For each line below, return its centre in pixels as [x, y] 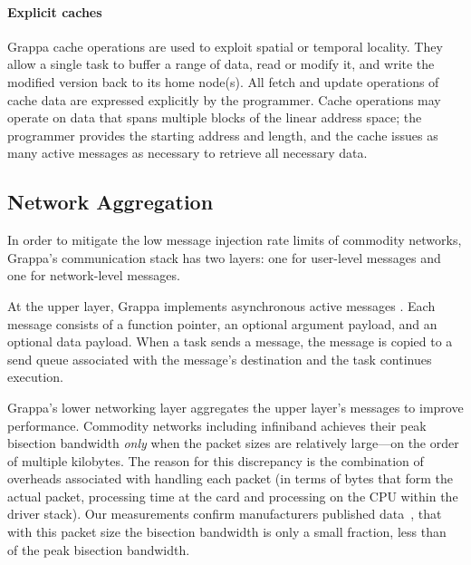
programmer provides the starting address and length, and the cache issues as [223, 135]
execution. [35, 377]
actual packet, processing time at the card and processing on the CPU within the [233, 496]
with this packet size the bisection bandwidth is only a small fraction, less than [227, 532]
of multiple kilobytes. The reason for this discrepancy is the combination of [216, 460]
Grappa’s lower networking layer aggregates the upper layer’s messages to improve [235, 407]
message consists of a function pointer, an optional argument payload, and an [222, 323]
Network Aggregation [111, 202]
